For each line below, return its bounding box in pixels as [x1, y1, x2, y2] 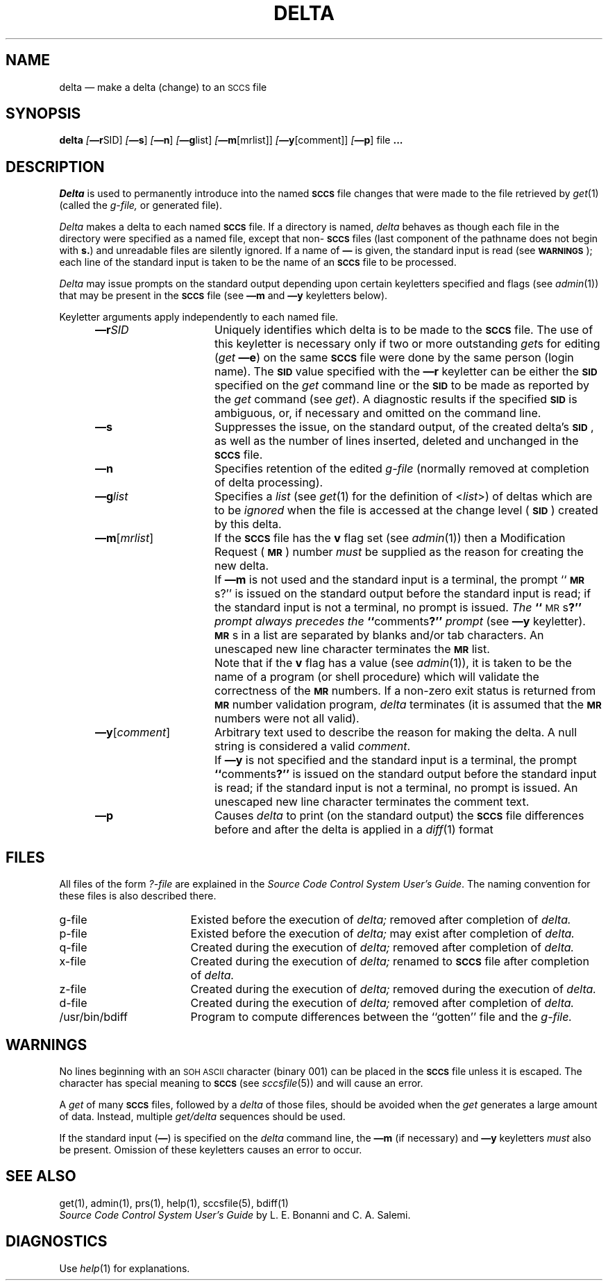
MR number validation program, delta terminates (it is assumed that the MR [214, 697, 602, 712]
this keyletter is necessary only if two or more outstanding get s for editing [214, 337, 600, 351]
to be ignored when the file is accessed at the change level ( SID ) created [214, 503, 598, 518]
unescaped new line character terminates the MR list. [214, 642, 490, 657]
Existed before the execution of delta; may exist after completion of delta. [190, 927, 575, 941]
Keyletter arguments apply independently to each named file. [59, 311, 339, 323]
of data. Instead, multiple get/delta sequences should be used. [59, 1110, 346, 1122]
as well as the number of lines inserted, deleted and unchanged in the [214, 434, 579, 448]
